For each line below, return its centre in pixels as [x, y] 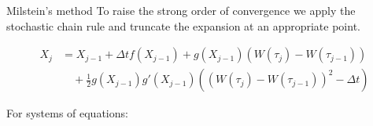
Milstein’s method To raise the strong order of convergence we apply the [181, 10]
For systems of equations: [67, 113]
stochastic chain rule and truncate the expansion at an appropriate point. [183, 25]
